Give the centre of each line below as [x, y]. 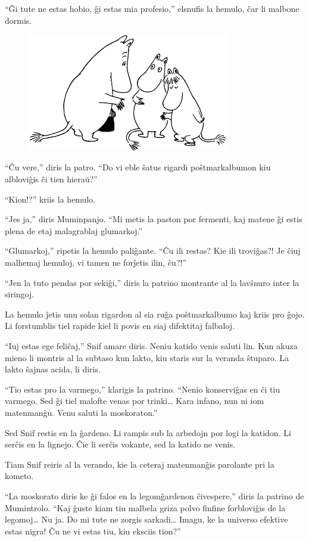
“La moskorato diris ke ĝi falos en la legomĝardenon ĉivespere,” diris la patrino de [154, 495]
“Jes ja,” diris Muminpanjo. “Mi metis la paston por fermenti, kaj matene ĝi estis [154, 219]
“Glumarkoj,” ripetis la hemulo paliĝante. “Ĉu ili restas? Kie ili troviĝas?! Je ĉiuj [153, 251]
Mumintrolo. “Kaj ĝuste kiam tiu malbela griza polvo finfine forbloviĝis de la [145, 507]
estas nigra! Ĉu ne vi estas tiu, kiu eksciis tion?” [93, 531]
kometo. [19, 476]
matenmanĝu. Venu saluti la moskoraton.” [81, 412]
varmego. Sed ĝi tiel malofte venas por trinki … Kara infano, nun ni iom [135, 401]
